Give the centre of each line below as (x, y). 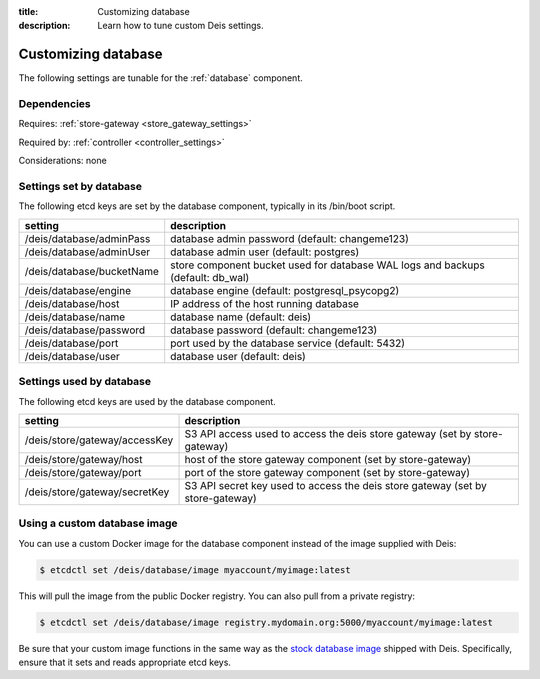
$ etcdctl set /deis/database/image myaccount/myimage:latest (195, 569)
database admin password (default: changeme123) (290, 238)
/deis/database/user (72, 356)
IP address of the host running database (265, 303)
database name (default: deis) (241, 317)
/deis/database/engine (78, 290)
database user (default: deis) (238, 356)
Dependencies (55, 104)
